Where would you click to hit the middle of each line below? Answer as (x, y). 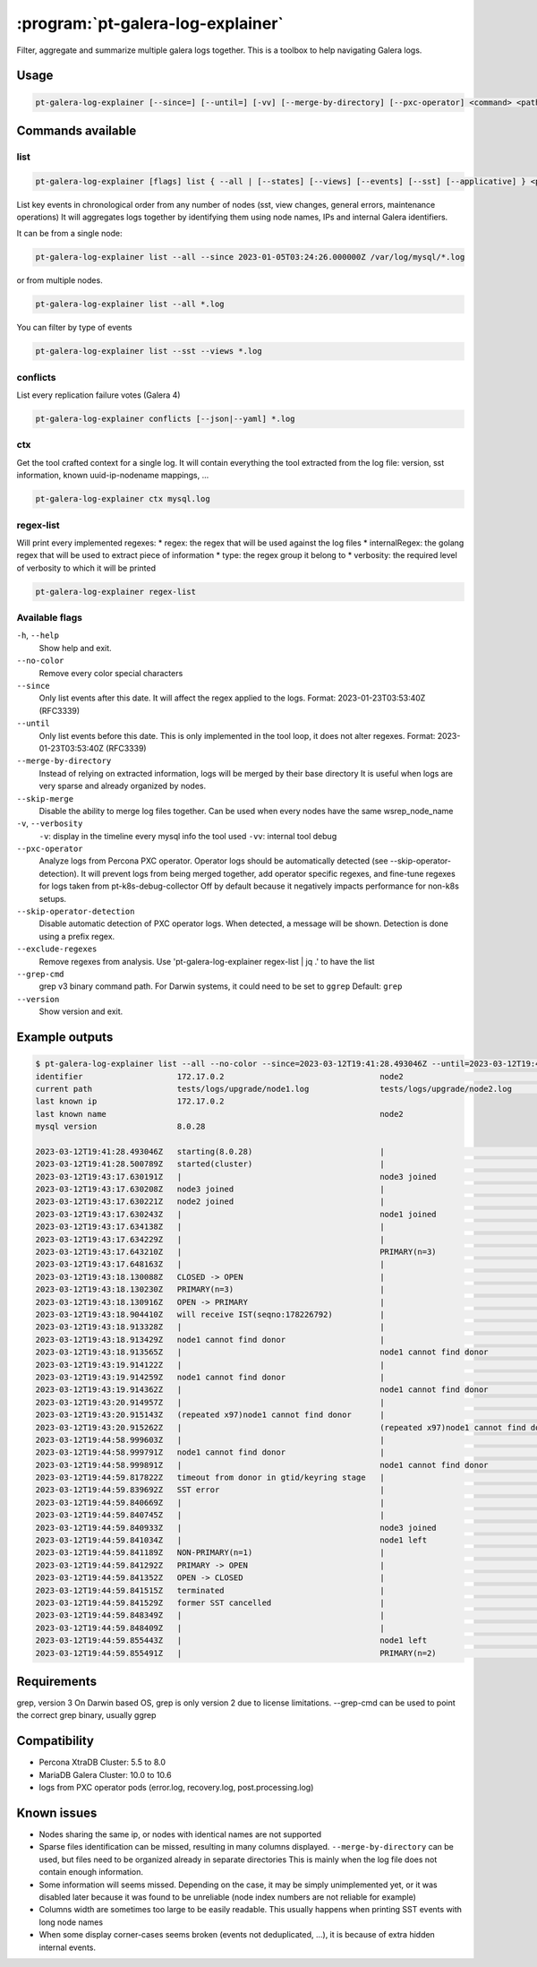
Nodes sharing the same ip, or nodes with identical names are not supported (180, 1834)
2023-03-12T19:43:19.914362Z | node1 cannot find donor (262, 1390)
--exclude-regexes (57, 949)
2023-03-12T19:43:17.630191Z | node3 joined (236, 1177)
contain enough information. (91, 1872)
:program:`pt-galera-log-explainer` (150, 23)
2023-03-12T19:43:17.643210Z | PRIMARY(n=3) (236, 1252)
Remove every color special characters (111, 673)
